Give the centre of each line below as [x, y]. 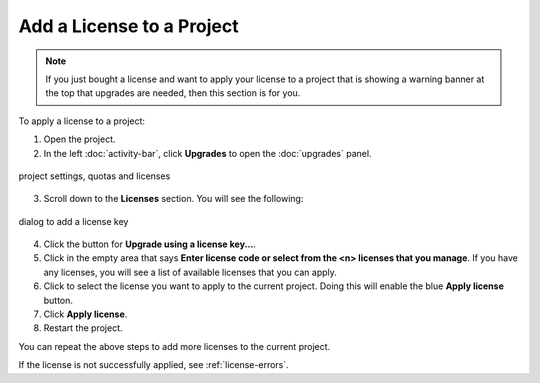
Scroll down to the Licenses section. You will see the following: [173, 199]
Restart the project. [83, 328]
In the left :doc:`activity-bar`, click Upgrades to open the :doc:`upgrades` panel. [207, 153]
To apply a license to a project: [81, 121]
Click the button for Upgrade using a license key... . [150, 244]
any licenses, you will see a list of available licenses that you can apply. [190, 272]
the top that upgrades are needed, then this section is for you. [173, 93]
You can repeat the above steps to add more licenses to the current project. [174, 346]
